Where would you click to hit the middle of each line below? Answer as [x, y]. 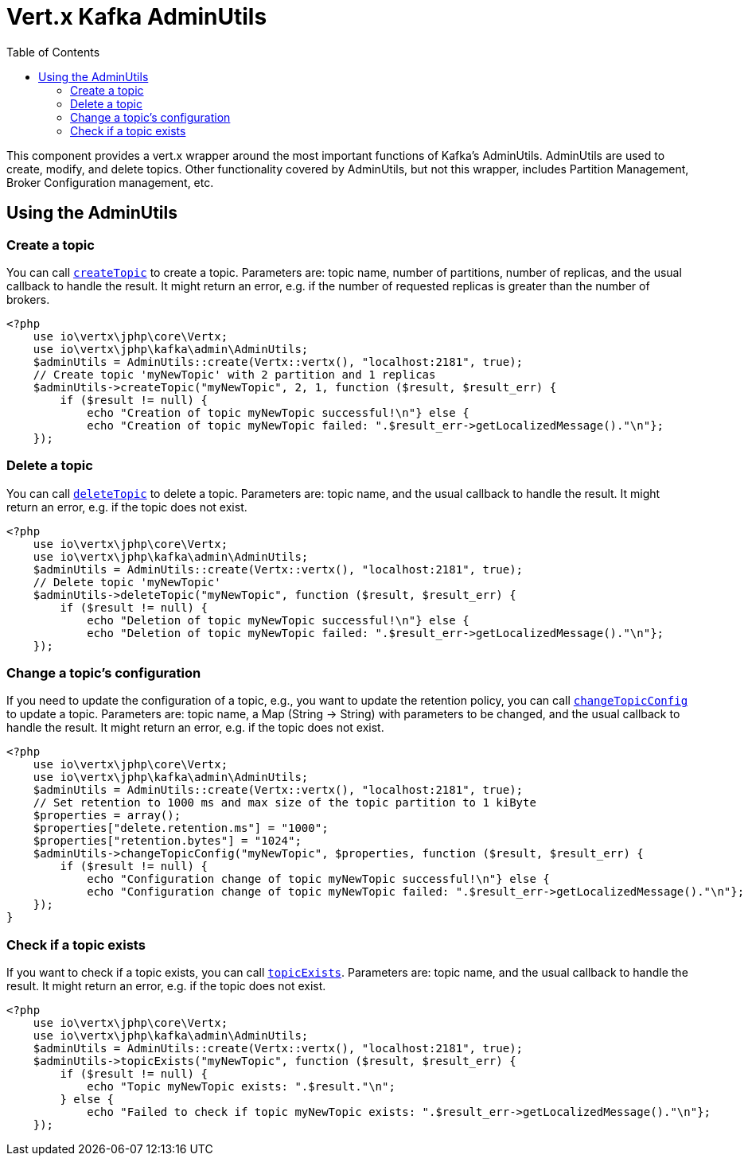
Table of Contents [53, 52]
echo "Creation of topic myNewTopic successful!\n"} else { [278, 412]
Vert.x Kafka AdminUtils [137, 17]
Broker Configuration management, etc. [110, 182]
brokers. [28, 299]
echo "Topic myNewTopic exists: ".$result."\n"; [241, 1087]
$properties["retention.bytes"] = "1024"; [167, 841]
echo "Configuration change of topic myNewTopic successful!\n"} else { [318, 879]
